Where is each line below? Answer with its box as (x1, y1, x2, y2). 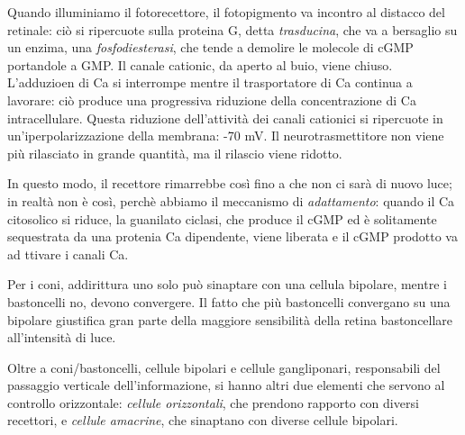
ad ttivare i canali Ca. (7, 244, 129, 263)
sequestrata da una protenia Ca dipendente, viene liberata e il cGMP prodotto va (7, 227, 458, 246)
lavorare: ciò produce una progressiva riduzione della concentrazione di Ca (7, 90, 416, 109)
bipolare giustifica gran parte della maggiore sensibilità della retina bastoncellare (7, 310, 453, 329)
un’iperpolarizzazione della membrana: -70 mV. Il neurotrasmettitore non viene (7, 126, 444, 145)
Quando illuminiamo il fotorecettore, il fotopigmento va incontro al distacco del (7, 3, 445, 21)
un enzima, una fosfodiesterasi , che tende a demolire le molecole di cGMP (7, 38, 414, 57)
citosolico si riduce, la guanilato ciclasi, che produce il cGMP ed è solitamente (7, 209, 437, 228)
